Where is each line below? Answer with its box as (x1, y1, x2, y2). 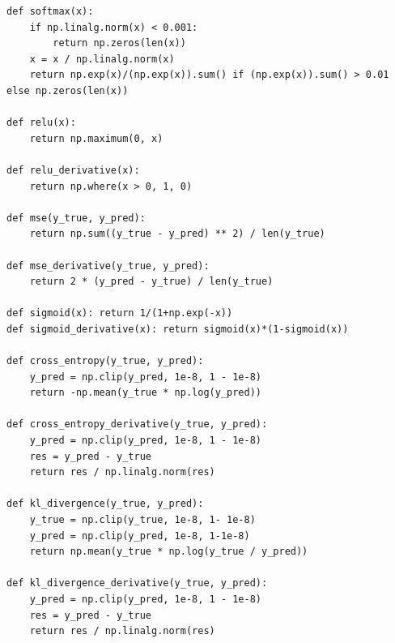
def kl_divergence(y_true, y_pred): (6, 498, 204, 510)
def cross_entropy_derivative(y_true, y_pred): (6, 418, 268, 431)
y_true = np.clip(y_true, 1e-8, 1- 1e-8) (29, 514, 256, 525)
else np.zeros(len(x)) (6, 84, 129, 96)
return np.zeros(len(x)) (53, 37, 186, 49)
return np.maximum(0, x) (29, 132, 164, 144)
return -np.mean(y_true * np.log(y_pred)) (29, 387, 261, 399)
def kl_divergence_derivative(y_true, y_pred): (6, 577, 268, 589)
